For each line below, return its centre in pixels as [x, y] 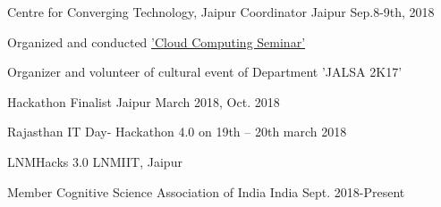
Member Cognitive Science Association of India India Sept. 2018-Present [206, 191]
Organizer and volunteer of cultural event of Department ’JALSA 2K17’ [205, 72]
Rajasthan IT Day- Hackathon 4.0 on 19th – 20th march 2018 [177, 132]
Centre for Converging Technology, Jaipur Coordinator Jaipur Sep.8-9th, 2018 [221, 12]
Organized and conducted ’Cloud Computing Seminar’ [157, 41]
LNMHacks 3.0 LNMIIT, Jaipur [95, 161]
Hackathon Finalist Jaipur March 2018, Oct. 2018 [144, 101]
